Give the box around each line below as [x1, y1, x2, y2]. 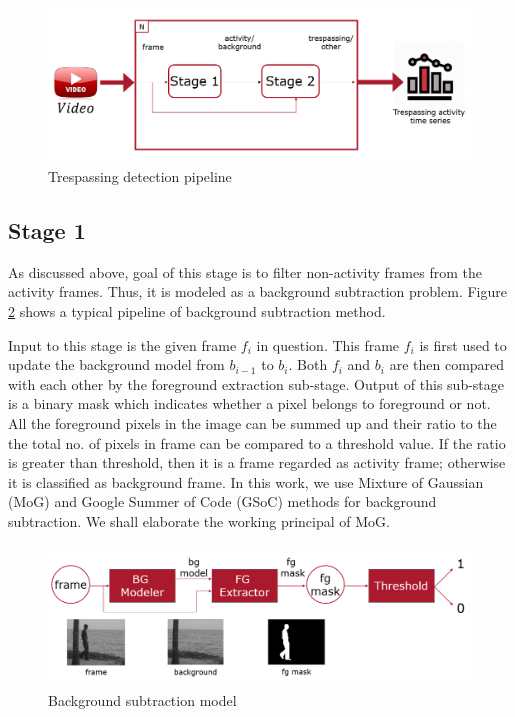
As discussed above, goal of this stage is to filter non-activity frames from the [8, 261, 482, 282]
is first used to [419, 334, 507, 355]
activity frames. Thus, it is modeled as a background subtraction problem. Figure [8, 281, 507, 302]
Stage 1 [8, 215, 86, 246]
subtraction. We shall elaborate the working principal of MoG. [8, 510, 390, 531]
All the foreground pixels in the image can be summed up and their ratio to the [8, 412, 497, 433]
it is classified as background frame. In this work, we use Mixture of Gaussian [8, 471, 484, 492]
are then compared [389, 354, 505, 375]
